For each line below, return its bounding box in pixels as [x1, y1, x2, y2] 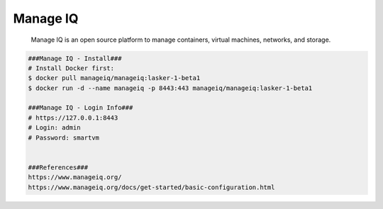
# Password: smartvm [28, 133, 99, 142]
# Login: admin [28, 124, 81, 132]
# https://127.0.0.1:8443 [28, 113, 118, 122]
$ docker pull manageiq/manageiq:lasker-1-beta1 [28, 74, 201, 82]
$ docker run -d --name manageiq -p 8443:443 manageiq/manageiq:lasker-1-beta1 [28, 84, 313, 92]
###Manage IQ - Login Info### [28, 103, 133, 112]
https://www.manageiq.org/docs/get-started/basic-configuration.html [28, 183, 275, 191]
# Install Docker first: [28, 64, 115, 72]
